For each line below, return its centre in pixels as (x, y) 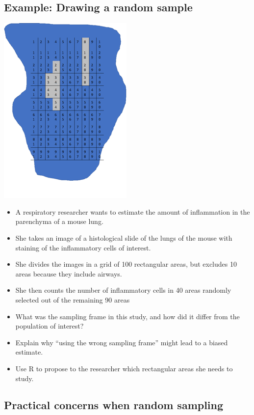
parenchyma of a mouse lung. (59, 221)
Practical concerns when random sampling (114, 404)
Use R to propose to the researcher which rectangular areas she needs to (124, 368)
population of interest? (50, 326)
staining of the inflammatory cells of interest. (83, 247)
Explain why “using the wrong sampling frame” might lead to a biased (122, 342)
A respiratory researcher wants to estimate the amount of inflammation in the (133, 211)
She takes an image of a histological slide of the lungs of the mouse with (124, 237)
